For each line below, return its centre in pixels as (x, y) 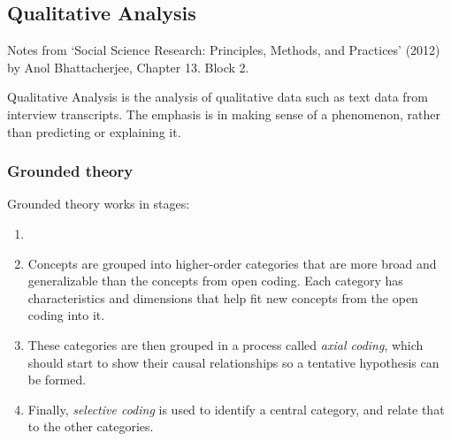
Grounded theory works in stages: (99, 204)
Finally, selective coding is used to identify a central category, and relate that (236, 409)
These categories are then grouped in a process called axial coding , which (225, 344)
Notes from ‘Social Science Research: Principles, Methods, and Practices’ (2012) (224, 50)
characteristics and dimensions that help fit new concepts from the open (223, 297)
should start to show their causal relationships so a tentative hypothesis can (233, 362)
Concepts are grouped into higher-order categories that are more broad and (232, 263)
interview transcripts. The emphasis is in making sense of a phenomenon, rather (224, 114)
